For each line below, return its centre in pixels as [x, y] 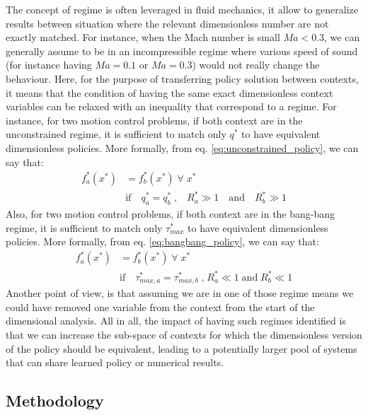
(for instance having [49, 65]
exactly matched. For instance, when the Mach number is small [143, 37]
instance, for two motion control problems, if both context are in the [154, 120]
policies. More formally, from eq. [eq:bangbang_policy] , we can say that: [162, 241]
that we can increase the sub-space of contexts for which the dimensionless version [184, 335]
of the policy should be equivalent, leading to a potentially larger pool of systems [182, 348]
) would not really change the [256, 65]
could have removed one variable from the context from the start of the [160, 306]
